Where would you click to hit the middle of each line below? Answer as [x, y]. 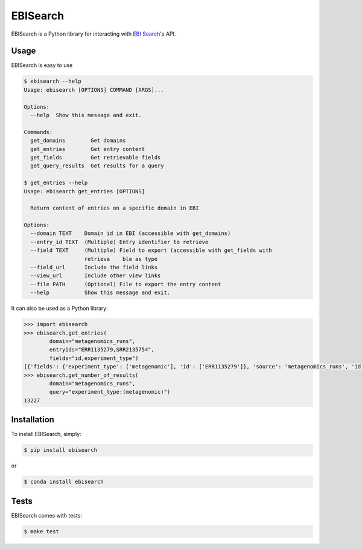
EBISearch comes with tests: [47, 515]
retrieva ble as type [121, 259]
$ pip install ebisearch [61, 450]
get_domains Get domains [78, 141]
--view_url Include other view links [96, 276]
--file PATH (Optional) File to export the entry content [126, 284]
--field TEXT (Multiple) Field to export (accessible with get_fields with [151, 250]
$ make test [42, 531]
